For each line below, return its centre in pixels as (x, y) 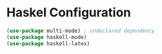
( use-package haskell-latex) (48, 43)
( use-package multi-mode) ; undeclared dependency (81, 31)
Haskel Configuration (69, 13)
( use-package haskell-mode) (47, 37)
